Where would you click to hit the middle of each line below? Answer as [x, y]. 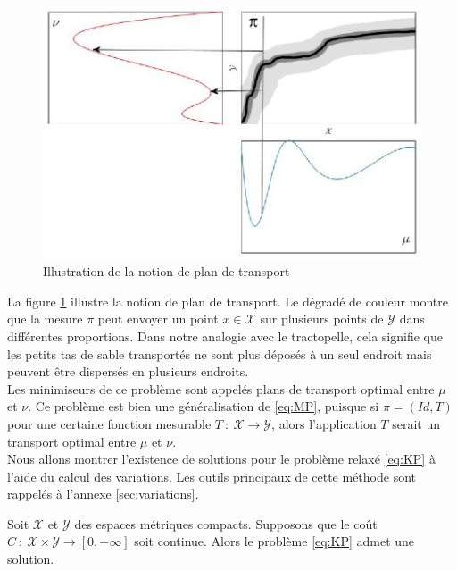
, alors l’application [324, 423]
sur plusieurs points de [322, 319]
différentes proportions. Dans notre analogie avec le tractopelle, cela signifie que [225, 336]
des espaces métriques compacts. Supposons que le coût [226, 523]
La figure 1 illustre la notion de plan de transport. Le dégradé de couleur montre [228, 301]
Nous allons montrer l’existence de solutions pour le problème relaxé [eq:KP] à [221, 459]
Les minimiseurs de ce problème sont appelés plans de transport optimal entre [221, 388]
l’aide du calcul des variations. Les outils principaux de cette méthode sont [212, 476]
